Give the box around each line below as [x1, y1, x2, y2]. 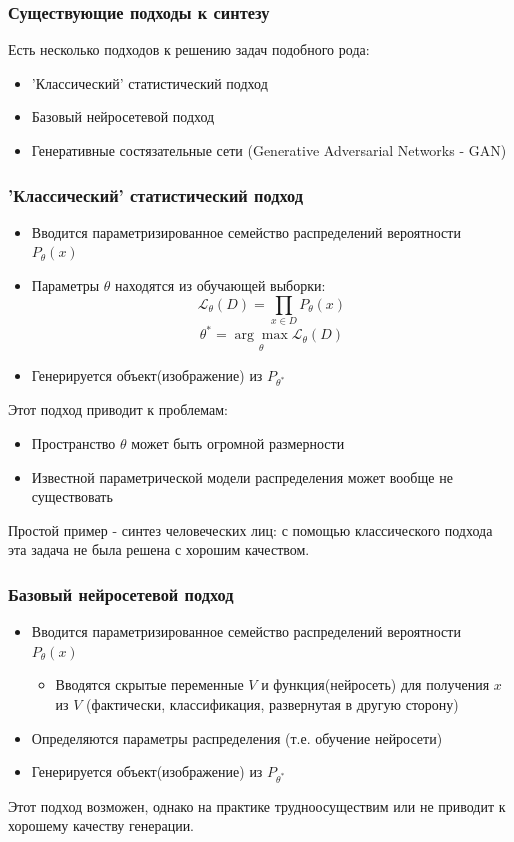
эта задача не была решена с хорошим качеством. [8, 539, 310, 560]
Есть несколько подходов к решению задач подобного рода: [8, 39, 370, 60]
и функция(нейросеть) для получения [261, 674, 490, 695]
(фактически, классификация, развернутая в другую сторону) [86, 693, 459, 714]
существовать [31, 486, 113, 507]
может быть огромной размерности [131, 432, 345, 453]
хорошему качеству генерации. [8, 815, 195, 836]
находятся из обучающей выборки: [115, 275, 326, 295]
